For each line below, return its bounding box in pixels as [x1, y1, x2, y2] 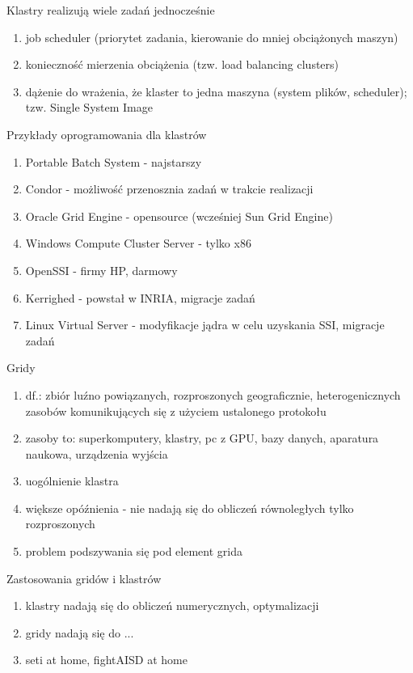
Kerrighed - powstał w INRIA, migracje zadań [25, 289, 255, 306]
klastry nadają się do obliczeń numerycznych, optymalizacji [25, 597, 319, 614]
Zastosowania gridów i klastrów [6, 569, 162, 586]
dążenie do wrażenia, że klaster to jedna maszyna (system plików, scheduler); [25, 83, 407, 99]
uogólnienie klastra [25, 472, 119, 489]
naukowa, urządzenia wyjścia [25, 445, 168, 462]
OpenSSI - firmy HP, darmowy [25, 261, 178, 278]
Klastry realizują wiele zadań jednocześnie [6, 2, 215, 18]
